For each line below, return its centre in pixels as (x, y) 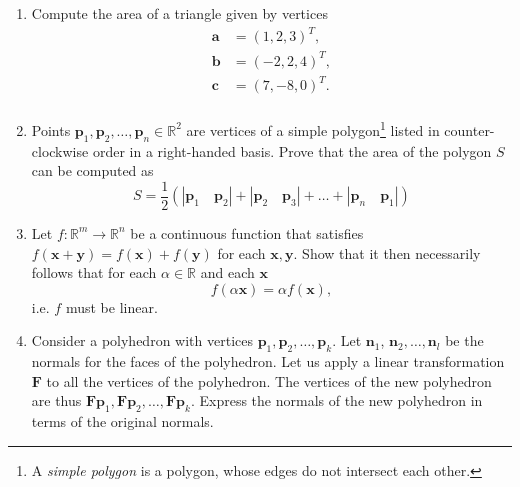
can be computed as (92, 170)
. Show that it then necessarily (387, 252)
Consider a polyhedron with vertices (142, 340)
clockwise (60, 150)
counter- (469, 129)
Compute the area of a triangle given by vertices (179, 13)
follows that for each (94, 272)
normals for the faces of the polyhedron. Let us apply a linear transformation (268, 361)
